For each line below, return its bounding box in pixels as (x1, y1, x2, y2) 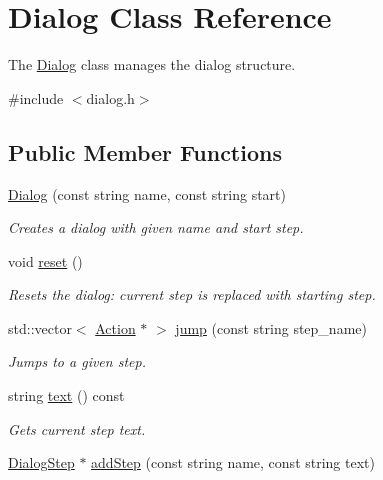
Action (95, 317, 136, 338)
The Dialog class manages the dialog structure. (8, 54, 296, 75)
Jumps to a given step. (8, 351, 146, 372)
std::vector (8, 317, 72, 338)
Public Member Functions (8, 136, 282, 167)
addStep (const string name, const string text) (91, 452, 375, 473)
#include (8, 87, 64, 108)
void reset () (8, 250, 83, 271)
